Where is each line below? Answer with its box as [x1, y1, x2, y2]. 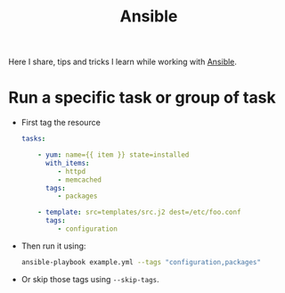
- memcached [57, 175, 102, 184]
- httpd [57, 167, 86, 175]
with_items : [45, 159, 90, 167]
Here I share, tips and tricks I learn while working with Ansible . [8, 56, 238, 68]
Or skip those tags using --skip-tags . [20, 273, 159, 284]
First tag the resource [20, 118, 102, 128]
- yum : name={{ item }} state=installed [37, 151, 190, 159]
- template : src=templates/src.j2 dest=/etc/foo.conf [37, 208, 241, 217]
